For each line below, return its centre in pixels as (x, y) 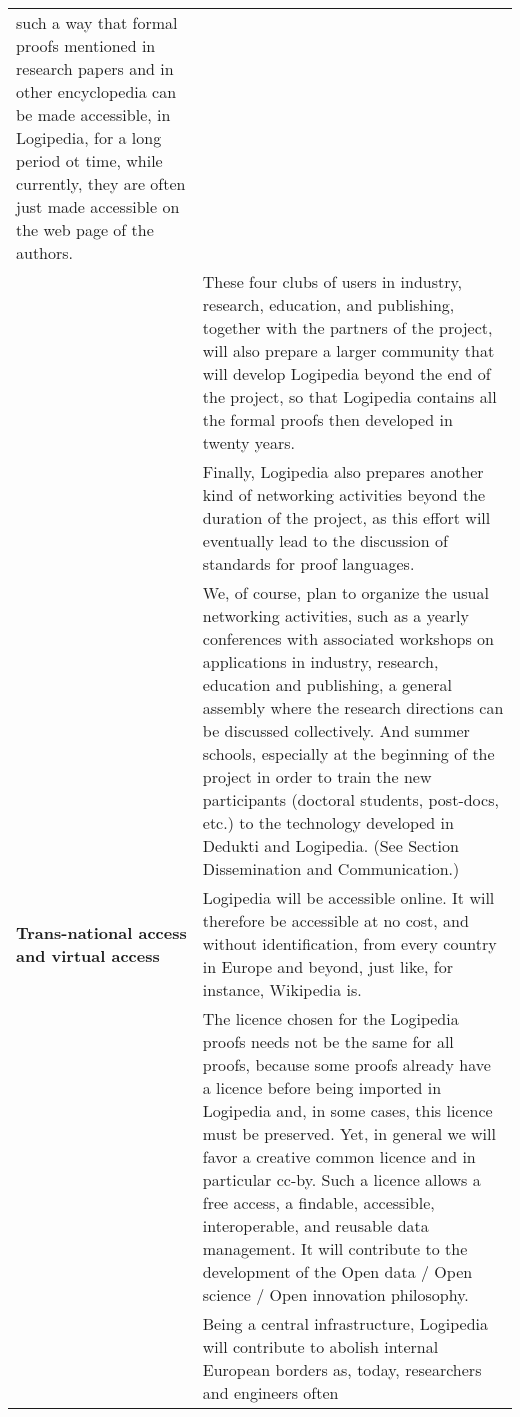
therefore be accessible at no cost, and (335, 920)
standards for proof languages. (308, 563)
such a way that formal (97, 22)
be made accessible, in (93, 114)
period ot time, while (89, 160)
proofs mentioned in (86, 45)
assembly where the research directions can (353, 707)
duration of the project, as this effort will (346, 517)
